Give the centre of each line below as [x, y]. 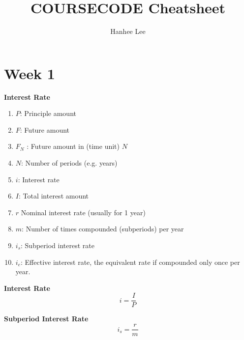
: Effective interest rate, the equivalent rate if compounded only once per [130, 262]
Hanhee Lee [128, 31]
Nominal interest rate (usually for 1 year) [83, 212]
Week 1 [30, 73]
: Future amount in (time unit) [73, 146]
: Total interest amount [54, 196]
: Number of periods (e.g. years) [69, 163]
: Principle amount [48, 113]
